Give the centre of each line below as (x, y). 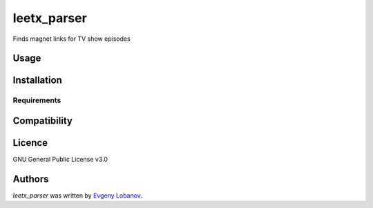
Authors (31, 179)
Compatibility (42, 121)
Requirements (37, 100)
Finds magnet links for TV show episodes (71, 39)
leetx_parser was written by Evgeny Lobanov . (78, 195)
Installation (37, 81)
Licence (30, 143)
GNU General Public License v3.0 (60, 160)
